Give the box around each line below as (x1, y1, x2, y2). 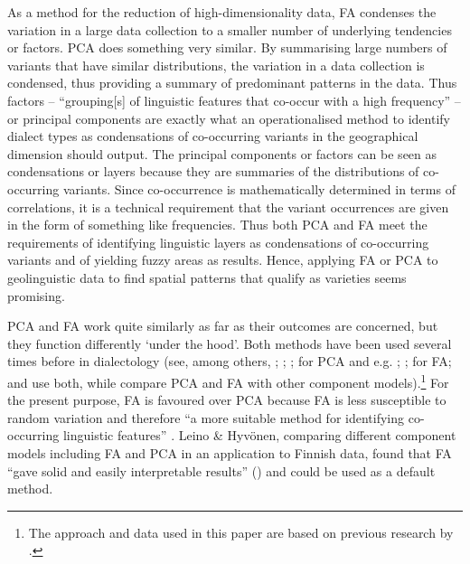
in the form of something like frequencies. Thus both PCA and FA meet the (7, 215, 428, 234)
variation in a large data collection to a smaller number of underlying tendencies (7, 20, 452, 39)
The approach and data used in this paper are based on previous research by (28, 522, 454, 541)
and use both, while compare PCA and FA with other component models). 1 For (7, 370, 449, 391)
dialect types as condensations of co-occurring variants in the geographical (7, 127, 418, 146)
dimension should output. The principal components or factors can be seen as (7, 144, 437, 163)
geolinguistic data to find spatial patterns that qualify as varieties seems (7, 268, 407, 287)
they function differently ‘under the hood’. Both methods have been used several (7, 334, 452, 352)
